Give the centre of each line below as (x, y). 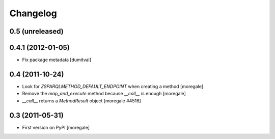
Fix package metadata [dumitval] (57, 60)
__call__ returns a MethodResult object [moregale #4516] (81, 101)
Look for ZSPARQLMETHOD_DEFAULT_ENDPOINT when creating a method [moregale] (113, 86)
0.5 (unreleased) (36, 31)
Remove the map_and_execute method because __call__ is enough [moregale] (104, 94)
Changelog (33, 13)
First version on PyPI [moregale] (56, 127)
